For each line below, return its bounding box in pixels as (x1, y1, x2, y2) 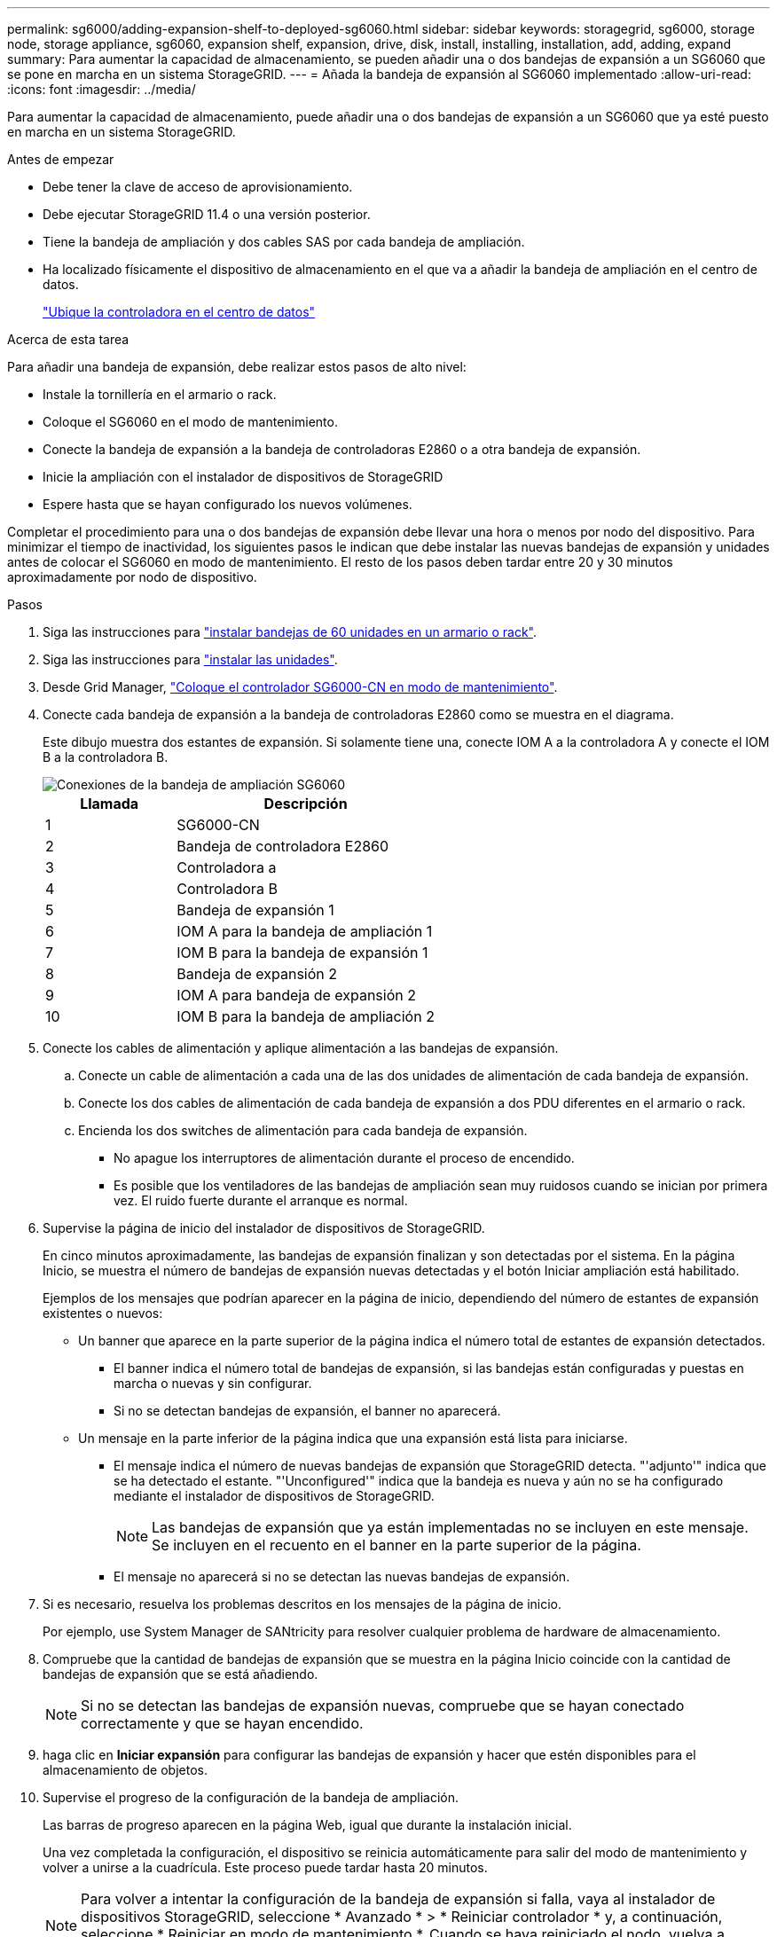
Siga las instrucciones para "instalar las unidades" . (43, 652, 338, 667)
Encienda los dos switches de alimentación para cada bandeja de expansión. (78, 1123, 528, 1138)
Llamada (80, 795, 139, 812)
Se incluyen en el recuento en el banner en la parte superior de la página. (152, 1536, 641, 1554)
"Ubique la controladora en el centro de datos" (43, 304, 316, 319)
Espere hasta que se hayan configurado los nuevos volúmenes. (43, 497, 412, 512)
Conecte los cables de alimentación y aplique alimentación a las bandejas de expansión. (43, 1040, 559, 1055)
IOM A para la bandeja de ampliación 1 (177, 922, 433, 940)
